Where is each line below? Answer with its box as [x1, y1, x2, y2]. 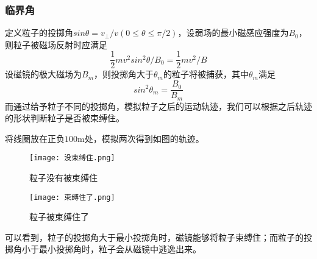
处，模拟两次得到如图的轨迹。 [84, 132, 204, 144]
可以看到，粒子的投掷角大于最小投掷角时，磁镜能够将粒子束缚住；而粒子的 [5, 230, 304, 243]
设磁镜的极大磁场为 [5, 68, 82, 80]
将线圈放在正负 [5, 132, 65, 144]
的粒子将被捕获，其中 [163, 68, 249, 80]
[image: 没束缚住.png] [29, 154, 115, 163]
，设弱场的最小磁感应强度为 [177, 26, 289, 39]
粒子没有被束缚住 [29, 171, 98, 184]
